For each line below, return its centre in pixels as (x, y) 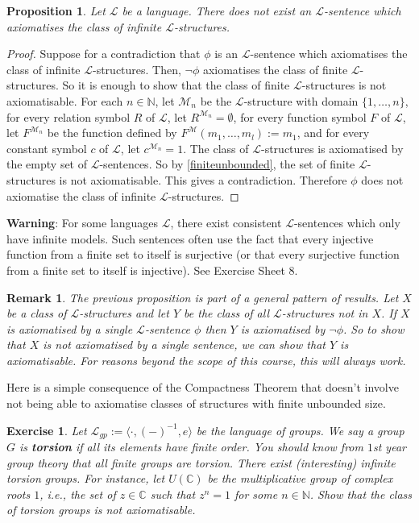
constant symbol (47, 148)
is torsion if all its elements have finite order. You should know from (191, 447)
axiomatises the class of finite (275, 69)
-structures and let (124, 313)
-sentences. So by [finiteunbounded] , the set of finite (227, 164)
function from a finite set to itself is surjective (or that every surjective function (203, 254)
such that (173, 494)
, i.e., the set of (78, 494)
